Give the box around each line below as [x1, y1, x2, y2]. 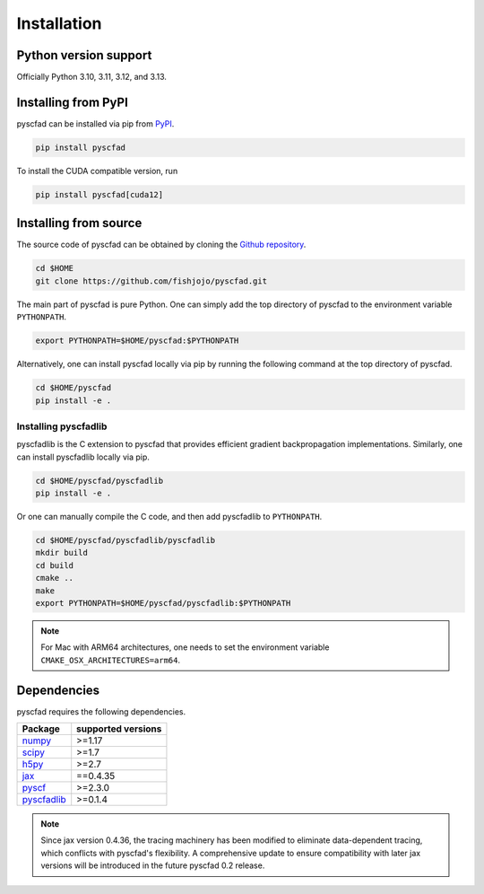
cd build [35, 560, 74, 570]
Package [22, 723, 60, 735]
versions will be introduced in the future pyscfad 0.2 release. [40, 860, 265, 871]
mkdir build [35, 548, 89, 558]
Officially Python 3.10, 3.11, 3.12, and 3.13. [16, 72, 168, 83]
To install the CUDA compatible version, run [16, 165, 178, 176]
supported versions [76, 723, 162, 735]
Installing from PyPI [16, 94, 129, 110]
